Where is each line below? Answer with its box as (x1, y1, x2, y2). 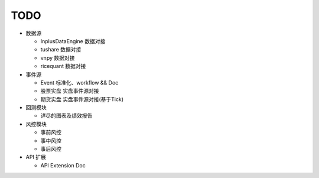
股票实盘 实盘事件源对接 (40, 88, 99, 95)
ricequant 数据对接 (40, 63, 86, 70)
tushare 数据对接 (40, 46, 82, 53)
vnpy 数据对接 (40, 54, 75, 62)
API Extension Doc (40, 161, 86, 169)
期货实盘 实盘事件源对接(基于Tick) (40, 95, 124, 103)
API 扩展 (25, 154, 47, 161)
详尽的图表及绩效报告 (40, 112, 93, 119)
